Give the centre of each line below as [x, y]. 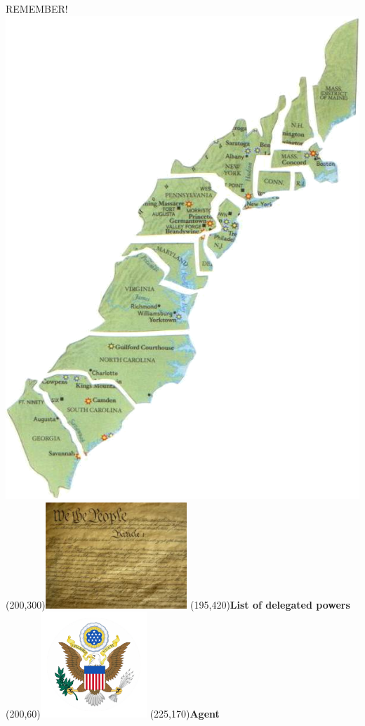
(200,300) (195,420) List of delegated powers [178, 604]
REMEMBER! [37, 8]
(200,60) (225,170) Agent [113, 714]
